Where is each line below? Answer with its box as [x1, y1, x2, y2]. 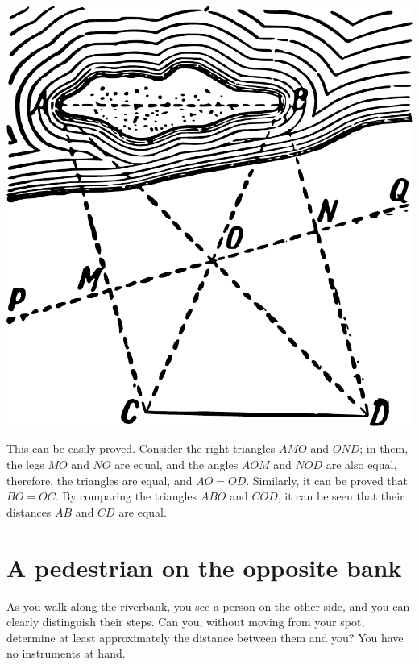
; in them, [359, 440, 409, 457]
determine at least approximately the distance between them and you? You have [6, 629, 404, 645]
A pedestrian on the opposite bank [6, 550, 402, 583]
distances [6, 503, 52, 520]
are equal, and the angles [114, 456, 239, 473]
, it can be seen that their [277, 488, 404, 504]
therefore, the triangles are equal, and [6, 471, 193, 488]
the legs [6, 456, 44, 473]
